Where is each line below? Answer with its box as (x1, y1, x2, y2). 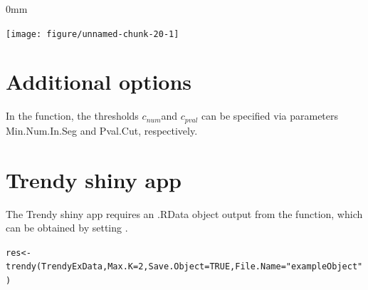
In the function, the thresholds (6, 108, 139, 123)
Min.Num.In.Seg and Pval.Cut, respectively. (6, 123, 198, 138)
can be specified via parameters (201, 108, 339, 123)
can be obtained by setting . (6, 220, 128, 235)
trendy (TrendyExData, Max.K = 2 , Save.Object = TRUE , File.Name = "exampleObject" (6, 261, 363, 272)
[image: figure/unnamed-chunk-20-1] (6, 29, 179, 39)
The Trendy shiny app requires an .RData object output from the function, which (6, 206, 363, 221)
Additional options (6, 67, 192, 96)
